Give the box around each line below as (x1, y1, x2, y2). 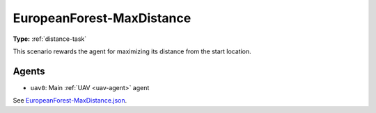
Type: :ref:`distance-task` (13, 35, 87, 43)
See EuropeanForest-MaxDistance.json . (13, 96, 127, 105)
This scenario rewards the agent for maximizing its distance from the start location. (13, 47, 252, 55)
